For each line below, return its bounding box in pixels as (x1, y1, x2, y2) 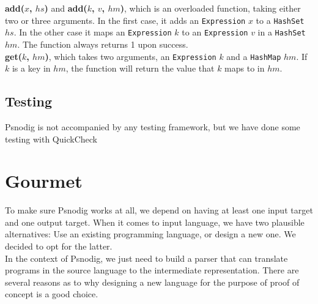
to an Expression (182, 26, 248, 39)
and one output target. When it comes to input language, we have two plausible (5, 215, 305, 228)
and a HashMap (226, 50, 281, 62)
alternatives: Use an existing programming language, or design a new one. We (5, 228, 296, 240)
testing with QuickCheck (5, 132, 97, 145)
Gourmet (5, 168, 83, 193)
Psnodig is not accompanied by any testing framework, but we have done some (5, 120, 300, 133)
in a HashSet (257, 26, 306, 39)
